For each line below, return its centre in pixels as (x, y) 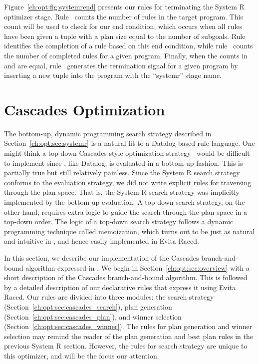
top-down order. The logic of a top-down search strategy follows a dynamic (119, 221)
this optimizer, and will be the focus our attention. (82, 355)
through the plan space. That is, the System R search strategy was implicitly (122, 192)
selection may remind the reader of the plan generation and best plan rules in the (129, 336)
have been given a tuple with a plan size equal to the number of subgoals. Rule (125, 36)
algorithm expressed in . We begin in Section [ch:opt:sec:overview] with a (137, 267)
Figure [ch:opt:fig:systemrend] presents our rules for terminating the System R (124, 6)
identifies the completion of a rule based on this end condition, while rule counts (129, 46)
